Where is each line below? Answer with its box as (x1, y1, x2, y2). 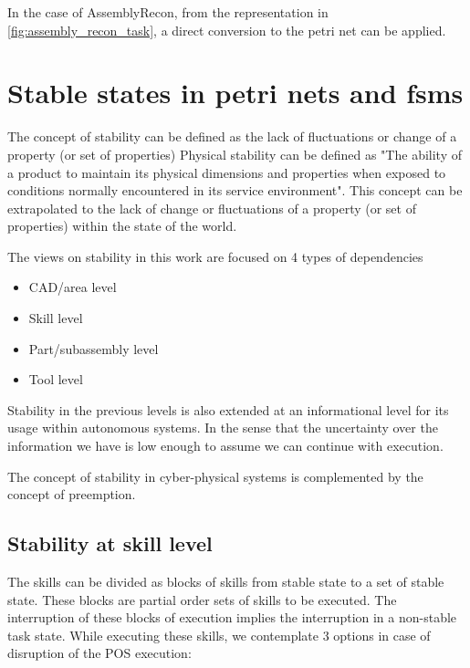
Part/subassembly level (28, 339, 159, 358)
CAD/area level (28, 277, 117, 297)
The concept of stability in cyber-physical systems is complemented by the (7, 466, 423, 485)
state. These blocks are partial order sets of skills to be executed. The (7, 590, 397, 609)
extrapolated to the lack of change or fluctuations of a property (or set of (7, 198, 416, 217)
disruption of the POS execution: (7, 643, 192, 663)
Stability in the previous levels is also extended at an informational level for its (7, 400, 449, 419)
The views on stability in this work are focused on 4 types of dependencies (7, 246, 423, 266)
